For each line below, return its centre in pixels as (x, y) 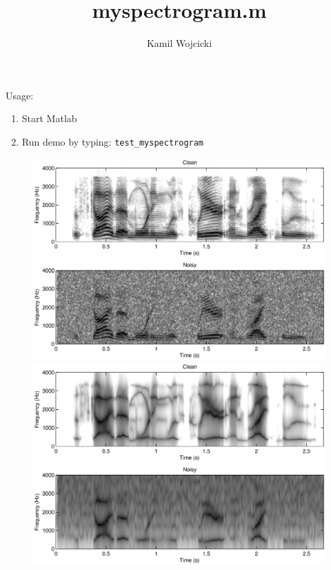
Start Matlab (49, 118)
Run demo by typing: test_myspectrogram (113, 141)
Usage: (20, 95)
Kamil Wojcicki (179, 43)
